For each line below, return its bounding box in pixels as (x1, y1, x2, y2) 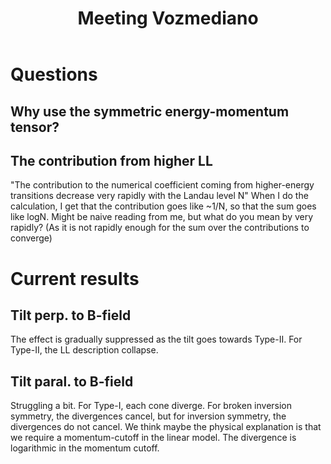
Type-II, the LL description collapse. (10, 344, 159, 356)
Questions (10, 63, 98, 86)
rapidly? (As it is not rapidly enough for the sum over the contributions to (10, 222, 310, 234)
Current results (10, 267, 140, 290)
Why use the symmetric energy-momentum (10, 103, 290, 120)
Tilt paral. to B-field (10, 373, 134, 390)
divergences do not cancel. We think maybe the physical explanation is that (10, 421, 322, 433)
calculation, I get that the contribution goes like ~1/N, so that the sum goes (10, 200, 317, 212)
